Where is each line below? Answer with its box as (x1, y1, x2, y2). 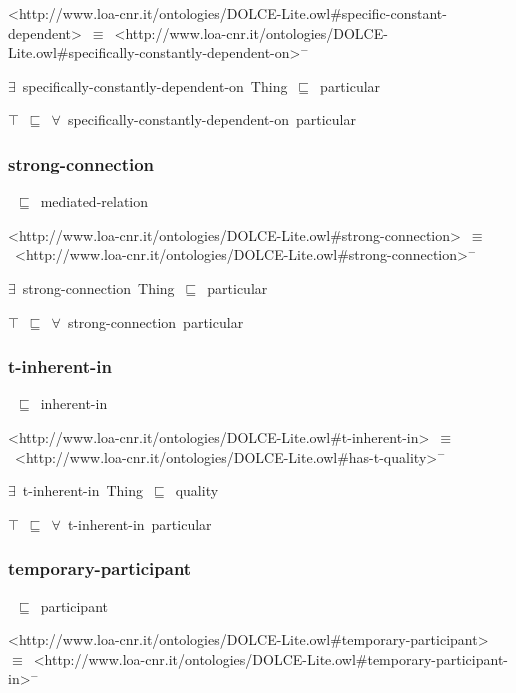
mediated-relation (40, 191, 149, 212)
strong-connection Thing (22, 277, 175, 298)
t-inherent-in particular (67, 513, 212, 534)
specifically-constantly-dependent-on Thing (22, 75, 288, 96)
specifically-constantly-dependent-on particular (67, 109, 356, 130)
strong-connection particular (67, 311, 244, 332)
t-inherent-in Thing (22, 480, 144, 501)
